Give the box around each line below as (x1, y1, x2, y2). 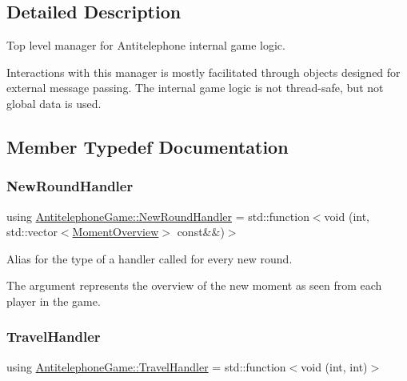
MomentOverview (72, 223, 159, 240)
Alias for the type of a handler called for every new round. (6, 250, 293, 267)
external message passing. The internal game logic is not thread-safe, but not (6, 79, 384, 96)
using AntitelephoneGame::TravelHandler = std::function (6, 358, 286, 375)
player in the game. (6, 292, 101, 309)
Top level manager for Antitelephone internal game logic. (6, 37, 285, 54)
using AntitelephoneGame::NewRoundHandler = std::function (6, 207, 309, 224)
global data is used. (6, 94, 102, 111)
